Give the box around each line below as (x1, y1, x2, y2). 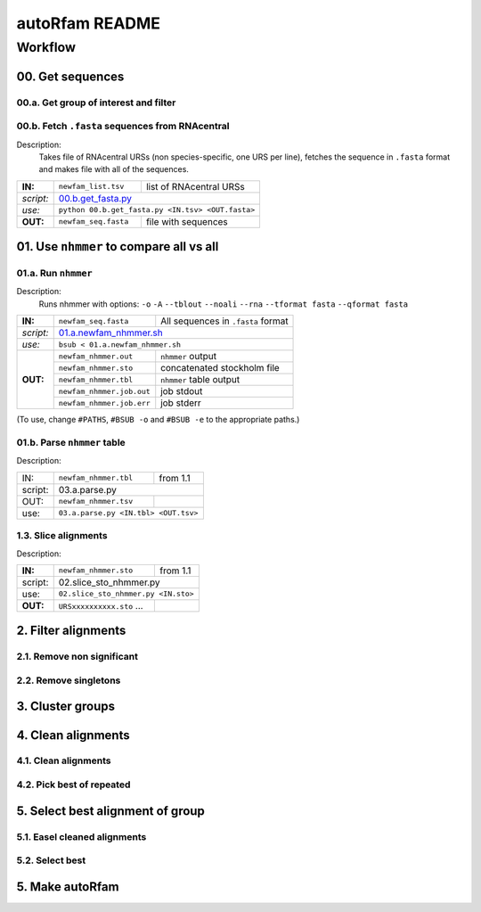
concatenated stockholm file (160, 362, 280, 374)
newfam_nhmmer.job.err (58, 398, 151, 407)
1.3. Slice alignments (16, 530, 108, 542)
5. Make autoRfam (16, 879, 119, 894)
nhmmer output (160, 350, 217, 363)
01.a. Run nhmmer (16, 267, 93, 280)
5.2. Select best (16, 854, 86, 867)
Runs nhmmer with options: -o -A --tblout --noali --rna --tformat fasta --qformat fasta (38, 299, 409, 309)
